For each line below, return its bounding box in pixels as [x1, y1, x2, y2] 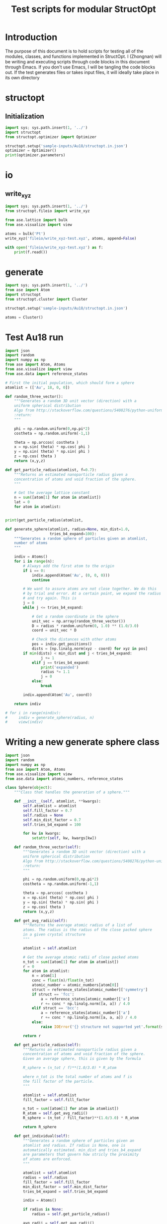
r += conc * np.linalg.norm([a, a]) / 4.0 [40, 1001, 130, 1006]
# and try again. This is [23, 596, 77, 601]
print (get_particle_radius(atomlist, [5, 518, 83, 523]
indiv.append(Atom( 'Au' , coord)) [23, 692, 92, 697]
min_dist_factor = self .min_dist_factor [23, 1184, 108, 1189]
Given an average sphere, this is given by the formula [23, 1056, 141, 1061]
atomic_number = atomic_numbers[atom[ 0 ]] [31, 982, 119, 988]
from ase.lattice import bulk [5, 218, 68, 223]
